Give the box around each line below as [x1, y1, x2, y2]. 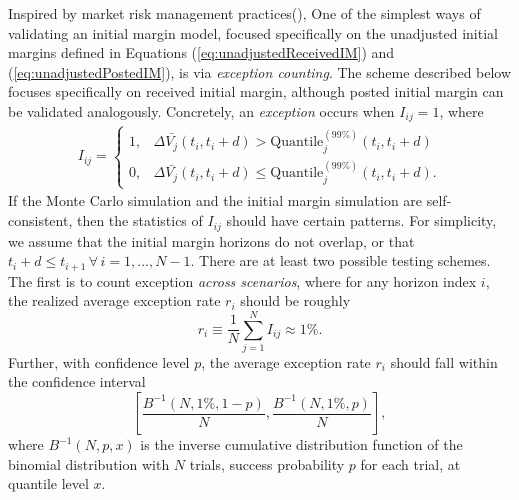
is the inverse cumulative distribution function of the [140, 434, 463, 455]
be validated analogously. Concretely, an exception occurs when [8, 100, 395, 121]
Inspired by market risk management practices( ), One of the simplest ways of [8, 3, 481, 23]
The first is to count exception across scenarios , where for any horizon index [8, 270, 477, 291]
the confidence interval [8, 371, 146, 392]
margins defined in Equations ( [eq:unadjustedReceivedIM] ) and [8, 42, 395, 63]
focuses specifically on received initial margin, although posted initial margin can [8, 81, 504, 102]
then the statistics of [76, 210, 203, 231]
